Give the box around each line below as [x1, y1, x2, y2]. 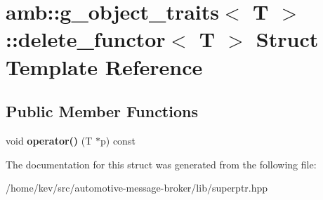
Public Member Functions [6, 100, 198, 122]
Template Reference [6, 52, 203, 81]
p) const [100, 133, 136, 147]
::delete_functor [6, 25, 166, 53]
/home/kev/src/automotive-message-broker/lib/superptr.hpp [6, 180, 268, 195]
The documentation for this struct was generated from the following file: [6, 156, 317, 171]
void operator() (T [6, 133, 93, 147]
